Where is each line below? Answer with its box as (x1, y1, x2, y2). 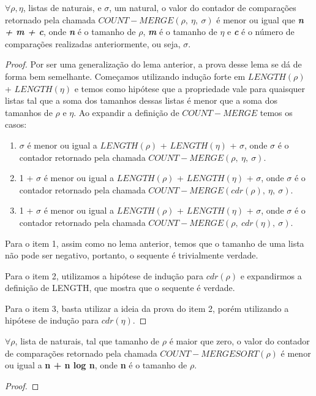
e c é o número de (227, 25, 295, 38)
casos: (5, 118, 27, 131)
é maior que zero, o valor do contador (169, 335, 310, 347)
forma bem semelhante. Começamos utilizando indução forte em (5, 69, 246, 82)
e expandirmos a (240, 269, 302, 282)
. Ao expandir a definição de (73, 106, 179, 118)
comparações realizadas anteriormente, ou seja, (5, 37, 181, 50)
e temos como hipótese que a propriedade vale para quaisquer (74, 82, 306, 95)
